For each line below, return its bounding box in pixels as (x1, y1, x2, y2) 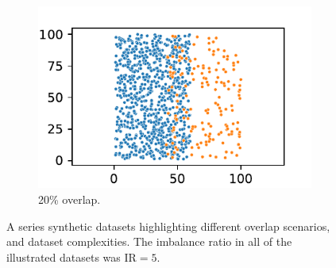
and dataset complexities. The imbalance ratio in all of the (6, 233, 292, 250)
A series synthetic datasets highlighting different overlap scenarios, (6, 217, 330, 234)
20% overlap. (38, 190, 101, 207)
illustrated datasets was (6, 248, 121, 265)
